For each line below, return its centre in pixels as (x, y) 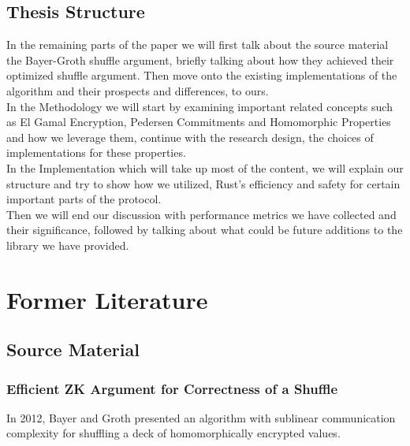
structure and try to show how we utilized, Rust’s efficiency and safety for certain (203, 183)
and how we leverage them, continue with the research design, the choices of (190, 137)
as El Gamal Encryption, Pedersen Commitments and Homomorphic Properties (199, 122)
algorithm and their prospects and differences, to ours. (138, 90)
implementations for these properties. (96, 152)
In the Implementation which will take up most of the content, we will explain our (205, 167)
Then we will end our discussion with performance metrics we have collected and (201, 214)
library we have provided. (68, 245)
